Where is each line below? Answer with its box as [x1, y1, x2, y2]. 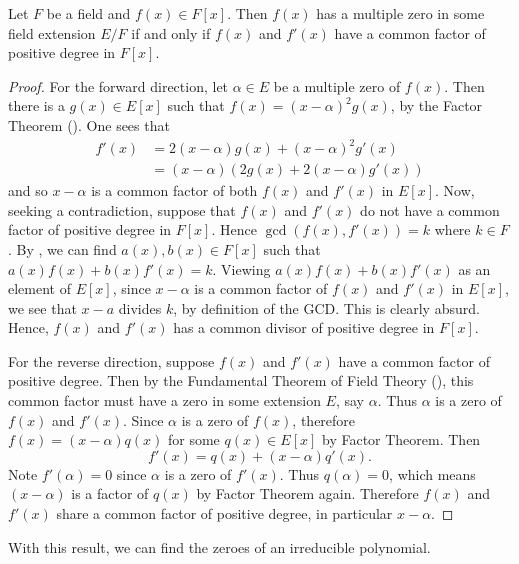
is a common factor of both [91, 180, 258, 201]
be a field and [46, 3, 131, 23]
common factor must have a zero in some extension [8, 390, 321, 411]
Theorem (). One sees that [8, 114, 170, 135]
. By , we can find [8, 238, 117, 259]
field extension [8, 22, 96, 43]
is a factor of [71, 483, 149, 504]
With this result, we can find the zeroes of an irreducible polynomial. [8, 536, 431, 557]
